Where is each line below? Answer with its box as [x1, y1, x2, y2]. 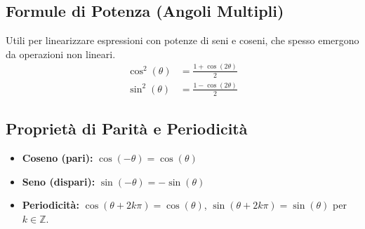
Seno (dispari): [22, 174, 95, 188]
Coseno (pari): [22, 150, 93, 165]
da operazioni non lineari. [6, 46, 116, 61]
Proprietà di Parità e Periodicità [6, 118, 248, 139]
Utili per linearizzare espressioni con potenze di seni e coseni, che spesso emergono [6, 33, 359, 48]
